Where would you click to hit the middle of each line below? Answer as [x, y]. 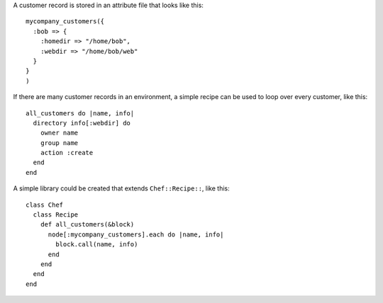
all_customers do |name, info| [80, 113]
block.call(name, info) [97, 245]
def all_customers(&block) [87, 224]
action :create [67, 153]
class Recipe [56, 215]
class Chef [45, 205]
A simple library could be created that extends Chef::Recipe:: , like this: [121, 188]
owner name [59, 133]
